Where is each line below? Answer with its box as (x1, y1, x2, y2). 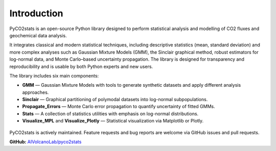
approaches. (22, 89, 49, 95)
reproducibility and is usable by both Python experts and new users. (9, 63, 153, 69)
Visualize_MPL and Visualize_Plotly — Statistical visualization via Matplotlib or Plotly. (22, 118, 204, 124)
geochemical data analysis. (9, 32, 67, 38)
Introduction (9, 8, 63, 19)
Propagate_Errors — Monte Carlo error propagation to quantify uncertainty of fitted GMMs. (22, 104, 215, 110)
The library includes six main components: (9, 72, 99, 79)
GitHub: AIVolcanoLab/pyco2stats (9, 139, 82, 145)
